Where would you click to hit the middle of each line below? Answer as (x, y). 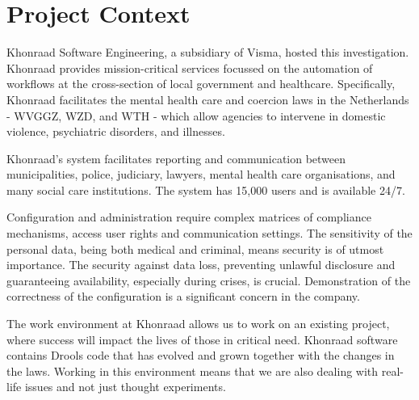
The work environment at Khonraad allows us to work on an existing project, (198, 324)
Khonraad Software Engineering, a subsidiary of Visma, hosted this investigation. (208, 52)
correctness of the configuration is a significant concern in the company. (183, 296)
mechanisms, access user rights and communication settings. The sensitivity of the (209, 233)
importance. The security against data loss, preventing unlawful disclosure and (201, 265)
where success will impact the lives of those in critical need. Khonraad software (202, 339)
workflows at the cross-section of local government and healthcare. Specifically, (201, 84)
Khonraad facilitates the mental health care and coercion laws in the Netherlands (208, 99)
